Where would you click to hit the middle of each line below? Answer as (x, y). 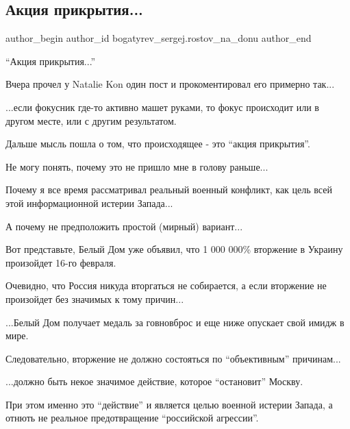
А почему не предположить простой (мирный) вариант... (124, 226)
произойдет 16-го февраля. (61, 262)
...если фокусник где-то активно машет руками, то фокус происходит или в (162, 107)
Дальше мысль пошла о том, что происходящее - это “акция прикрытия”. (158, 144)
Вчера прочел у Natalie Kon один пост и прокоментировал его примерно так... (170, 84)
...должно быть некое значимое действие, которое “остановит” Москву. (154, 381)
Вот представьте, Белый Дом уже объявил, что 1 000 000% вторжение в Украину (174, 249)
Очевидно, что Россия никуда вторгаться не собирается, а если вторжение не (166, 285)
